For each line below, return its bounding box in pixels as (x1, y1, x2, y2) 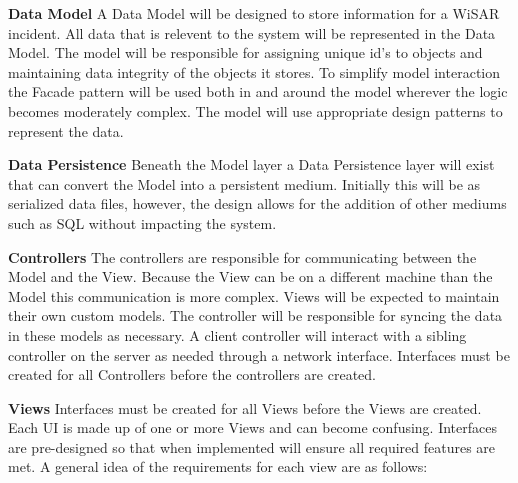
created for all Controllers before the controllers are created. (8, 364, 376, 385)
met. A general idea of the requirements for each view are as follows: (8, 456, 428, 477)
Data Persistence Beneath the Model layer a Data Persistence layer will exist (8, 154, 495, 175)
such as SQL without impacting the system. (8, 212, 277, 233)
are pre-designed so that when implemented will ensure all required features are (8, 436, 496, 457)
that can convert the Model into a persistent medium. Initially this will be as (8, 173, 481, 194)
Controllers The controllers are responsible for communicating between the (8, 246, 477, 267)
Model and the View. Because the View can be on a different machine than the (8, 266, 493, 287)
